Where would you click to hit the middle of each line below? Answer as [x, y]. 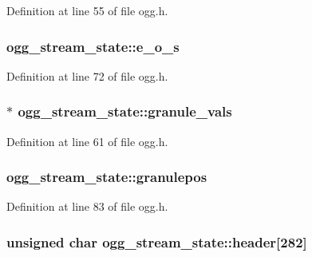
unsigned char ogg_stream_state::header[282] [157, 241]
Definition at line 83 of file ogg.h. [87, 206]
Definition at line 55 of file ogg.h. [87, 10]
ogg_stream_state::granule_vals [125, 111]
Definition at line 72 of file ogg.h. [87, 75]
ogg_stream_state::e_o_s [93, 46]
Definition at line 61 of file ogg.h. [87, 141]
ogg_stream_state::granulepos [107, 177]
